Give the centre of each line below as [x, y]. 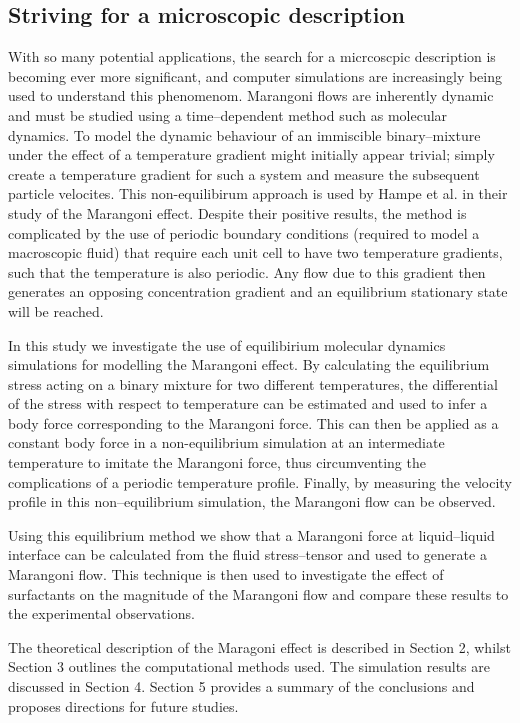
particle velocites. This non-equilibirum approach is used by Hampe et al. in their [258, 193]
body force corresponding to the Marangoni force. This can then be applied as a [253, 422]
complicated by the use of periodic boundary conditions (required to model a [244, 232]
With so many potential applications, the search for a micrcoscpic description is [252, 56]
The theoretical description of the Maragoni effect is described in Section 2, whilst [259, 646]
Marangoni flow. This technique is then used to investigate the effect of [226, 574]
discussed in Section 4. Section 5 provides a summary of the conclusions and [241, 686]
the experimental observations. [101, 613]
